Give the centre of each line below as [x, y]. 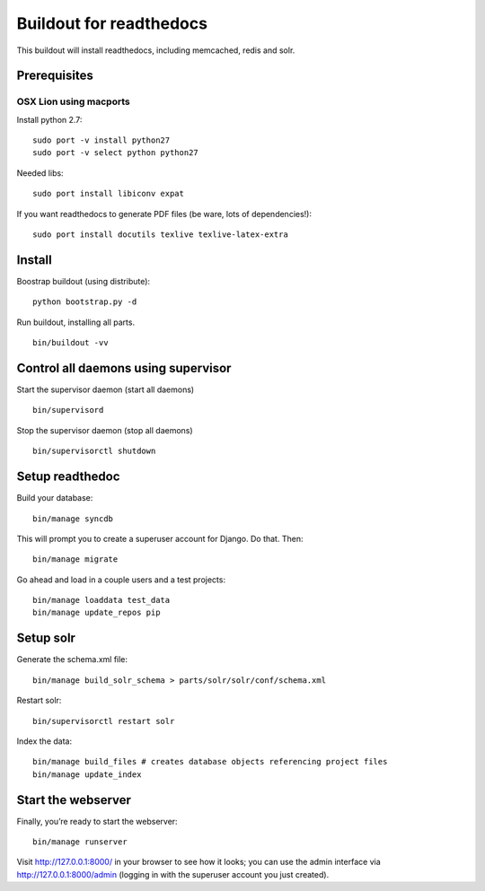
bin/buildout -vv [71, 343]
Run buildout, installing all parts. [75, 322]
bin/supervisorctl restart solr [104, 721]
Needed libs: [40, 173]
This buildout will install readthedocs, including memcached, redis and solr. [156, 50]
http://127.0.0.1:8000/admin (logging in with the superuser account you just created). [173, 874]
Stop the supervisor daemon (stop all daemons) [105, 430]
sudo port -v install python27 [101, 140]
